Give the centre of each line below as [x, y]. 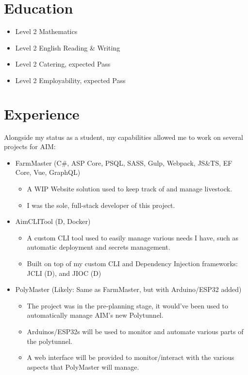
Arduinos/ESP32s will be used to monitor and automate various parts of [135, 331]
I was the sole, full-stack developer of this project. [101, 205]
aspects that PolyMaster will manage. [83, 366]
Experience [42, 113]
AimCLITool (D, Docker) [53, 221]
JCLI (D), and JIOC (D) [64, 273]
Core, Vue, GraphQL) [48, 172]
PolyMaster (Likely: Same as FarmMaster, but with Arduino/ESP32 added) [128, 289]
